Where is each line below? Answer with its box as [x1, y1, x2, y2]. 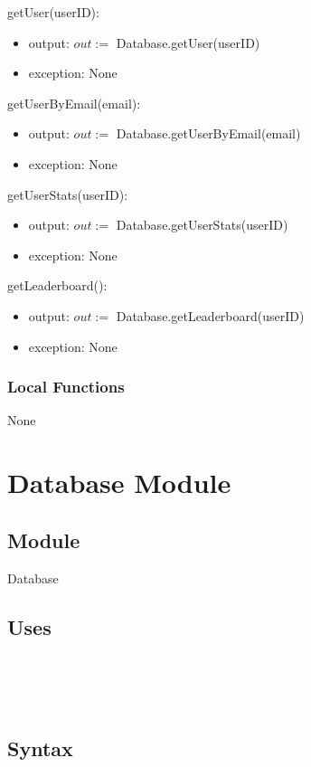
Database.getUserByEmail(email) [116, 124, 301, 143]
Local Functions [7, 375, 125, 398]
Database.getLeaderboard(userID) [116, 306, 305, 325]
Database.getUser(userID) [116, 33, 260, 52]
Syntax [7, 734, 73, 762]
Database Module [7, 464, 231, 501]
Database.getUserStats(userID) [116, 215, 288, 234]
